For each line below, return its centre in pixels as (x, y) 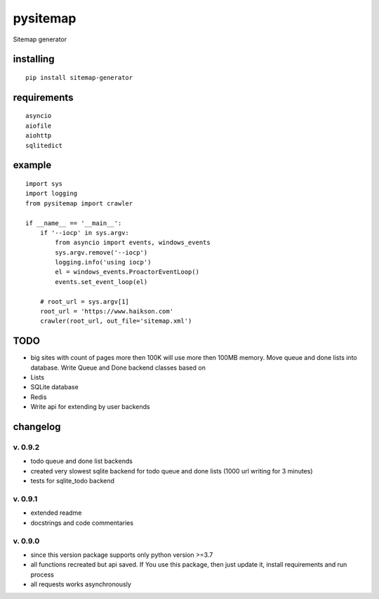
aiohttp (39, 136)
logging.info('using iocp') (103, 262)
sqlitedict (44, 145)
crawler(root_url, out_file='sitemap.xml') (116, 321)
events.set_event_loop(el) (101, 282)
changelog (37, 427)
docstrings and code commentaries (82, 523)
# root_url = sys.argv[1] (85, 301)
